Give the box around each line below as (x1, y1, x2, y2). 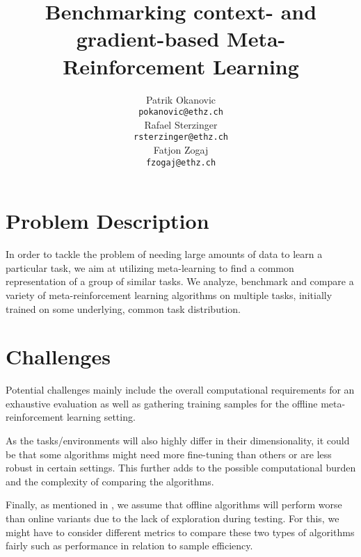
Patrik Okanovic (145, 92, 216, 106)
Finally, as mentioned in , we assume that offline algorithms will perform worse (6, 497, 342, 512)
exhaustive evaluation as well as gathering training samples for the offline (6, 396, 318, 410)
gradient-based (76, 24, 220, 53)
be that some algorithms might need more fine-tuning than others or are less (6, 446, 332, 461)
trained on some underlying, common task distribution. (6, 301, 241, 316)
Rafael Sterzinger (144, 117, 218, 131)
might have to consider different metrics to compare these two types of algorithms (6, 524, 355, 539)
